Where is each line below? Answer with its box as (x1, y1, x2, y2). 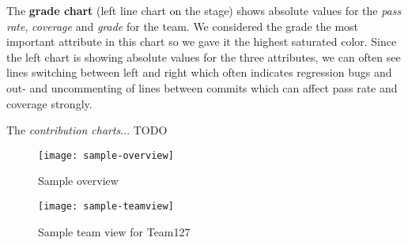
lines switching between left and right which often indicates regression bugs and (6, 64, 392, 81)
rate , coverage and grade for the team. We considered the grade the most (6, 17, 359, 34)
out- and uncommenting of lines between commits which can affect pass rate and (6, 79, 398, 96)
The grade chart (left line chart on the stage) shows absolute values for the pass (6, 2, 402, 18)
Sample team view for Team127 (38, 223, 191, 239)
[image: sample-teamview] (38, 201, 174, 212)
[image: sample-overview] (38, 149, 174, 161)
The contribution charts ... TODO (6, 122, 168, 138)
